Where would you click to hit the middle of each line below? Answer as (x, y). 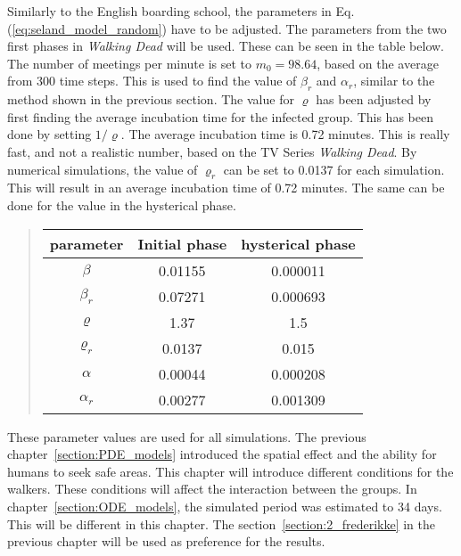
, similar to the (394, 81)
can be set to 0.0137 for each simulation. (334, 169)
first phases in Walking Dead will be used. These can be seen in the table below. (226, 46)
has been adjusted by (374, 99)
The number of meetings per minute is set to (130, 63)
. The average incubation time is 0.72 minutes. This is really (285, 134)
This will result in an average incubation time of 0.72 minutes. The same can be (226, 188)
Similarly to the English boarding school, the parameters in (169, 11)
